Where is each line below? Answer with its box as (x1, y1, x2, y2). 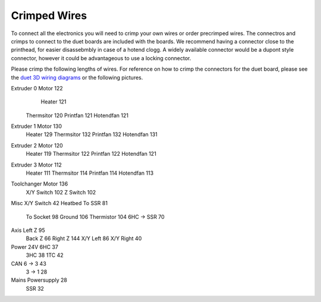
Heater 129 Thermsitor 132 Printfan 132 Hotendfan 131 (26, 131, 158, 138)
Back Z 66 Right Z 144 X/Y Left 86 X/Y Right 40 (26, 235, 142, 242)
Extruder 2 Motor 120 (11, 141, 64, 149)
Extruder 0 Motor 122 (11, 84, 64, 92)
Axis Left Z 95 (11, 227, 46, 234)
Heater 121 (40, 98, 67, 105)
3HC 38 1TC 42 (26, 251, 64, 259)
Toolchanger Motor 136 (11, 180, 68, 187)
